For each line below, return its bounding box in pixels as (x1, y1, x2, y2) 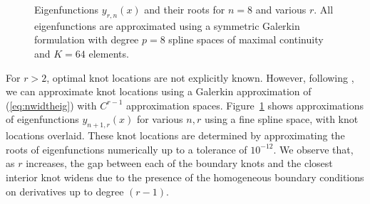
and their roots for (144, 2, 225, 16)
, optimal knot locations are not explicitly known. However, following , (46, 70, 354, 85)
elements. (88, 45, 129, 60)
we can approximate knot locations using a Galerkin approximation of (6, 84, 312, 99)
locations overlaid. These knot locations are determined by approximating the (6, 128, 345, 143)
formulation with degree (34, 32, 139, 47)
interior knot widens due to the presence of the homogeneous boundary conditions (6, 169, 364, 184)
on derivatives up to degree (6, 183, 124, 198)
